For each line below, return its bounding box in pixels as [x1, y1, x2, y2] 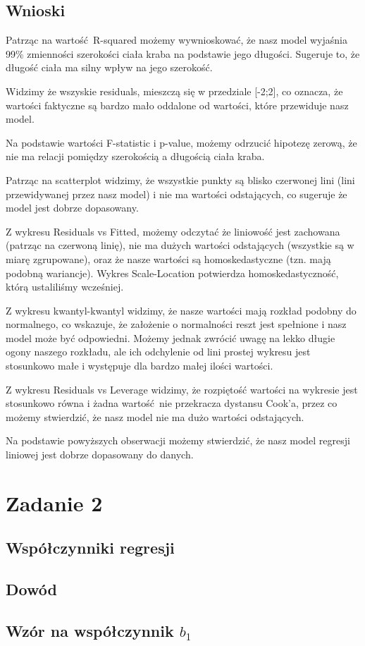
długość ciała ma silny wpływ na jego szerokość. [6, 60, 213, 75]
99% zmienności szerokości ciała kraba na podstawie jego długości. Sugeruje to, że [6, 46, 360, 61]
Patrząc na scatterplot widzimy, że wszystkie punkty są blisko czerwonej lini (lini [6, 172, 355, 187]
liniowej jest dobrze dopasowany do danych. [6, 447, 194, 462]
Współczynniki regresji [6, 537, 175, 559]
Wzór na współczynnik [6, 619, 174, 641]
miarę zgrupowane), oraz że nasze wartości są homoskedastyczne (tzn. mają [6, 251, 331, 266]
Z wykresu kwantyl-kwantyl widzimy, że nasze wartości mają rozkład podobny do [6, 303, 357, 317]
